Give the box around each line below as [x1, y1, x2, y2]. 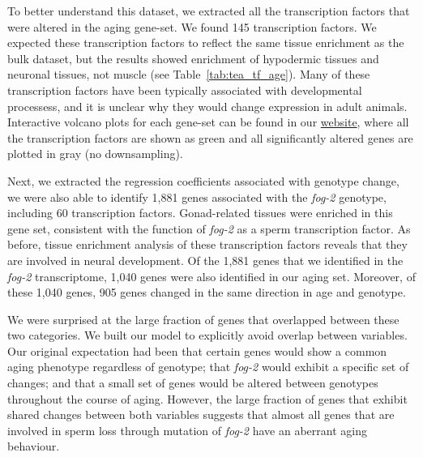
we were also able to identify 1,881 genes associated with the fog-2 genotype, [7, 188, 387, 205]
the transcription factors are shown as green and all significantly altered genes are [7, 129, 413, 146]
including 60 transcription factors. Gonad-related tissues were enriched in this [7, 204, 393, 221]
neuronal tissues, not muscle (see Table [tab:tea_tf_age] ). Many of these [7, 66, 370, 83]
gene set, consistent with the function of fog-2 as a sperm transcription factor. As [7, 220, 411, 237]
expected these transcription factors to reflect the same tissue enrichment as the [7, 34, 404, 51]
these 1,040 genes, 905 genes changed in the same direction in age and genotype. [7, 284, 406, 301]
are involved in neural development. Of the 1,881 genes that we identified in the [7, 251, 404, 268]
